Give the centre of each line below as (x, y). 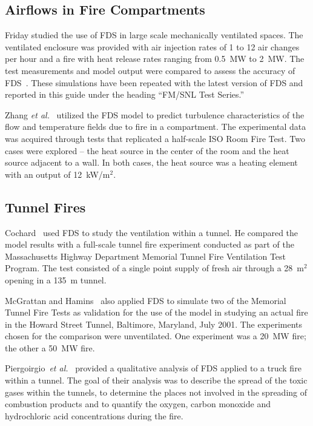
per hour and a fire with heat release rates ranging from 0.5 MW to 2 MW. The (155, 59)
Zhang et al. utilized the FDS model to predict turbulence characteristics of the (155, 114)
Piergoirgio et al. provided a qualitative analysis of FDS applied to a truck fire (153, 368)
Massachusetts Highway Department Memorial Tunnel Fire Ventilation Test (146, 256)
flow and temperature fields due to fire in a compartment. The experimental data (156, 127)
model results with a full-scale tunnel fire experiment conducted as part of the (150, 244)
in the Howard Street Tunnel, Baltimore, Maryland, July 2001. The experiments (154, 324)
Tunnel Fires (45, 207)
